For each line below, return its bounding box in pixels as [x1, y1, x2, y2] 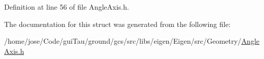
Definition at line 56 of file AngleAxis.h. [4, 2, 129, 12]
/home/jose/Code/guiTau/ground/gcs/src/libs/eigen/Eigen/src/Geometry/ [4, 36, 241, 46]
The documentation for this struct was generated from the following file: [4, 18, 231, 29]
